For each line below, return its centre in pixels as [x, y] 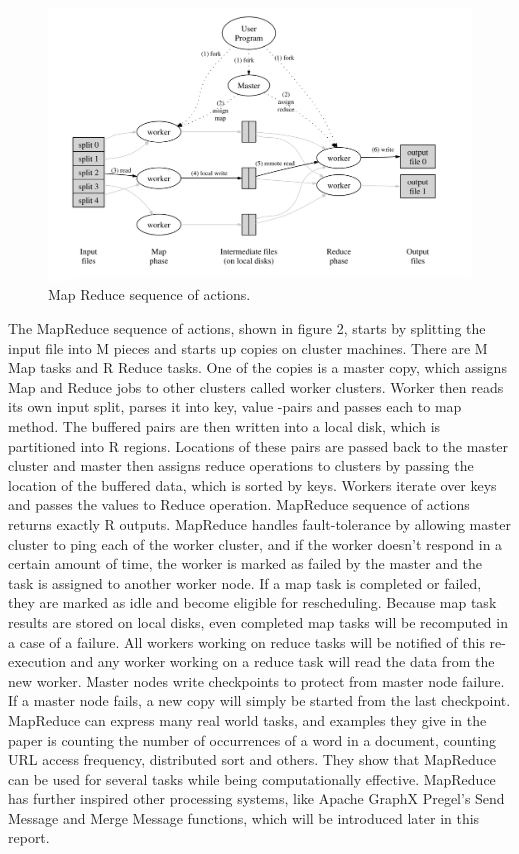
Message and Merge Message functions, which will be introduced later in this [244, 817]
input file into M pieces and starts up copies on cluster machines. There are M [248, 347]
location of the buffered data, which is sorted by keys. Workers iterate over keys [252, 484]
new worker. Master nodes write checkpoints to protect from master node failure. [256, 680]
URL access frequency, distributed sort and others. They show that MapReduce [252, 759]
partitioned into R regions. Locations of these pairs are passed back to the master [258, 445]
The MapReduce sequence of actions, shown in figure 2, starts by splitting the [247, 328]
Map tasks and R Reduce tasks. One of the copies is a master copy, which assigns [257, 367]
